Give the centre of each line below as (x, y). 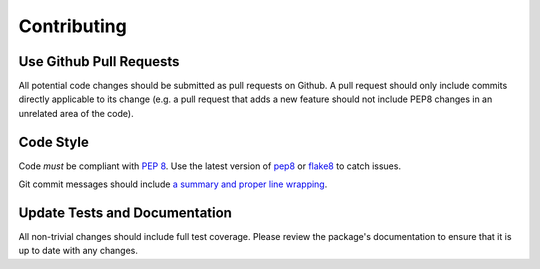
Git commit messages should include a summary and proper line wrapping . (173, 184)
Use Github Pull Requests (99, 61)
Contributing (72, 26)
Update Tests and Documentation (125, 212)
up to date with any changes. (78, 251)
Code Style (53, 141)
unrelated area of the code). (76, 113)
